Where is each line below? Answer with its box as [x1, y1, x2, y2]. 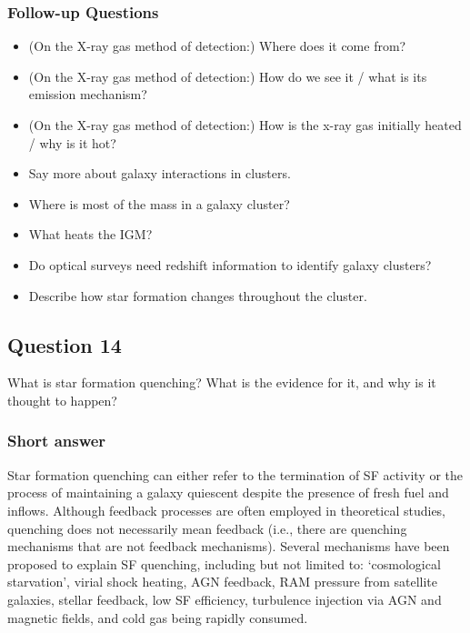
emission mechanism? [28, 85, 147, 104]
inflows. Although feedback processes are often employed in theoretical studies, [7, 500, 446, 519]
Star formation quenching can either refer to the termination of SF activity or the [7, 465, 464, 484]
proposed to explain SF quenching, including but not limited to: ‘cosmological [7, 554, 441, 573]
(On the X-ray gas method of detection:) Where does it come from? [28, 36, 406, 55]
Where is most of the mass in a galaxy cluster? [28, 194, 290, 213]
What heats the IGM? [28, 225, 153, 244]
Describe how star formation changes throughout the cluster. [28, 286, 367, 305]
